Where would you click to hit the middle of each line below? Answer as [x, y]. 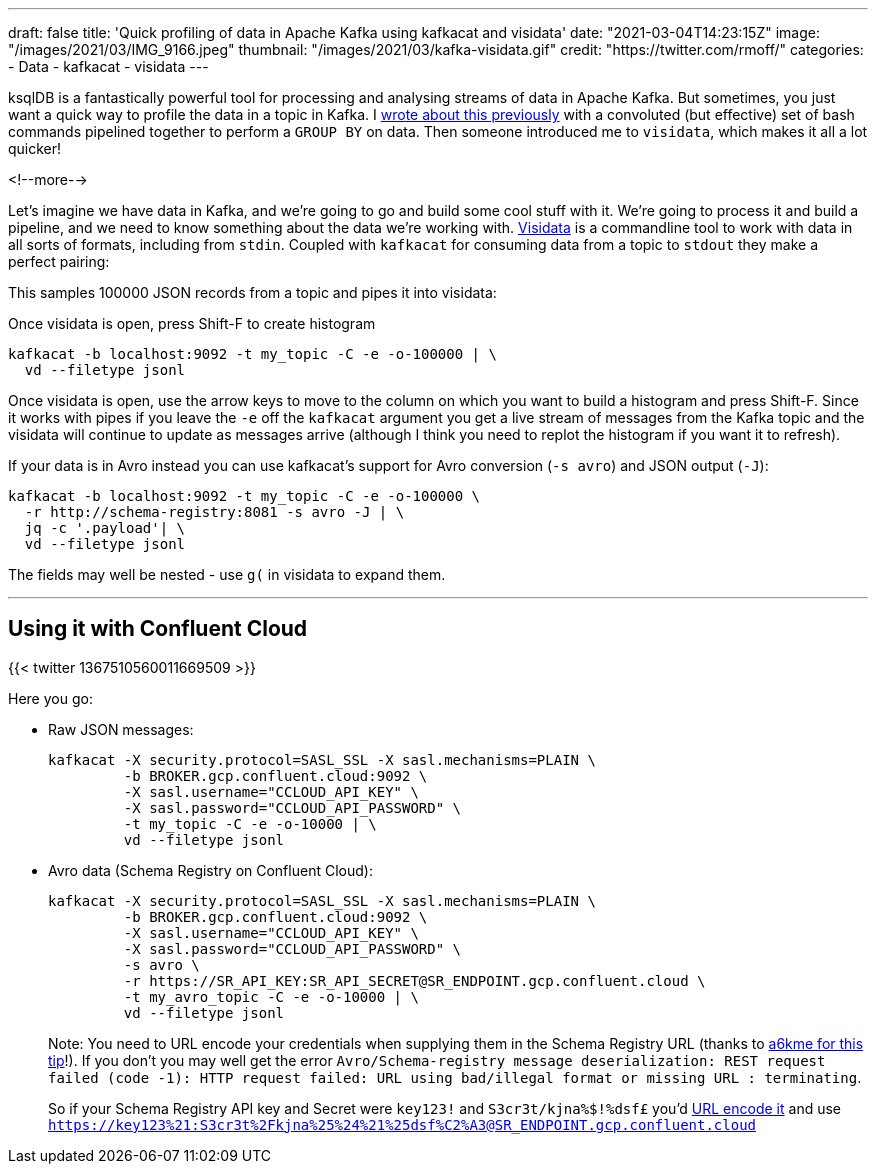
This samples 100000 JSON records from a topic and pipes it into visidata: [252, 292]
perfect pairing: [59, 261]
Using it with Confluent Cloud [158, 629]
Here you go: [50, 698]
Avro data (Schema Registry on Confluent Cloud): [210, 870]
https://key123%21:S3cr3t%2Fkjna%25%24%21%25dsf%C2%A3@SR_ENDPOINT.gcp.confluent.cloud [402, 1124]
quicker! [35, 148]
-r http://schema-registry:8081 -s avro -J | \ [214, 512]
